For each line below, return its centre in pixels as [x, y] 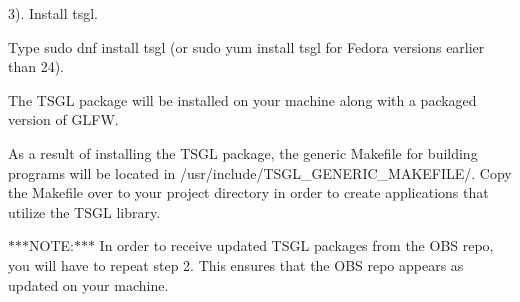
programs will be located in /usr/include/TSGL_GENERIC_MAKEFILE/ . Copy [260, 172]
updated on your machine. [88, 284]
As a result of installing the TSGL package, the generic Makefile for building [243, 152]
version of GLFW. [63, 119]
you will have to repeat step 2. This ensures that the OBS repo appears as [236, 264]
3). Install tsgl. [53, 13]
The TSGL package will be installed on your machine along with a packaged [242, 99]
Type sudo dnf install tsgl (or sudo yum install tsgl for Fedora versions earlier [246, 46]
